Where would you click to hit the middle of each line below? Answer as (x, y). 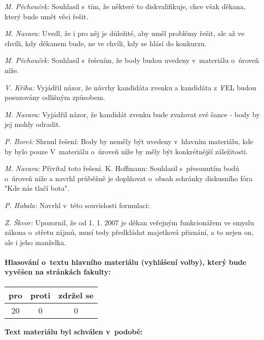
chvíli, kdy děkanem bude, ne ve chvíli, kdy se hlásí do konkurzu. (106, 43)
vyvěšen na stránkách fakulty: (58, 272)
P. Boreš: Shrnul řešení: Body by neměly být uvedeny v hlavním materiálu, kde (129, 141)
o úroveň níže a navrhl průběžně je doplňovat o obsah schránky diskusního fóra (129, 178)
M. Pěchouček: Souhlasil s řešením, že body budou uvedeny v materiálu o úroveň (132, 60)
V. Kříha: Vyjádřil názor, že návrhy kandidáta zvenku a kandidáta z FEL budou (130, 87)
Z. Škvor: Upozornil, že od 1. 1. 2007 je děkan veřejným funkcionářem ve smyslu (129, 222)
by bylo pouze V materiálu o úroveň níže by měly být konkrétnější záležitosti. (126, 151)
